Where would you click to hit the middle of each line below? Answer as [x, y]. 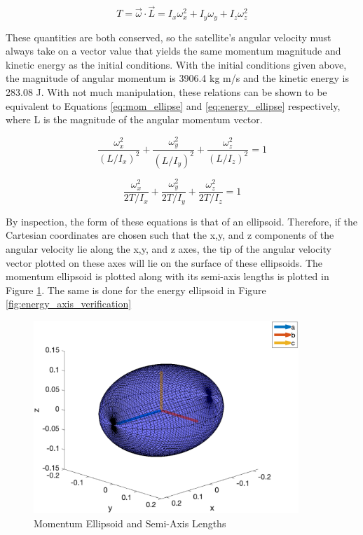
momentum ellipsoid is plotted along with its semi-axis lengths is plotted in [167, 276]
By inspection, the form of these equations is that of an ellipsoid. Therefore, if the [181, 221]
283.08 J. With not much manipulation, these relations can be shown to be [166, 92]
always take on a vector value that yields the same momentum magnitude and [173, 51]
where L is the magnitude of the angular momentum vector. [134, 119]
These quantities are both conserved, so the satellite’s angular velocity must [169, 37]
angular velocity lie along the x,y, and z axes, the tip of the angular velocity [169, 248]
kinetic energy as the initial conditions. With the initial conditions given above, [176, 64]
